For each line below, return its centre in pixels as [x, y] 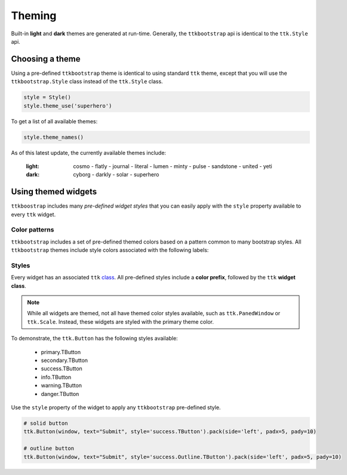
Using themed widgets [54, 192]
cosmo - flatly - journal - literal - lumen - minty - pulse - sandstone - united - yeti [173, 166]
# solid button [46, 423]
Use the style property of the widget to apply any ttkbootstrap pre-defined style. [116, 407]
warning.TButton [62, 385]
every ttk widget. [33, 214]
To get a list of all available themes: [54, 121]
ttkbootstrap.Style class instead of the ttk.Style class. [87, 81]
